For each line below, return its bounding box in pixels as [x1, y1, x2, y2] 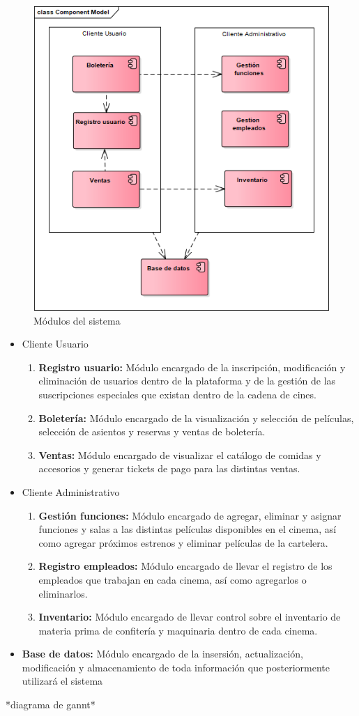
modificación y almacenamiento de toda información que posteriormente [22, 660, 330, 674]
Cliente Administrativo [22, 484, 120, 499]
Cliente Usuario [22, 336, 89, 351]
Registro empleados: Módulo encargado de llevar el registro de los [38, 559, 333, 573]
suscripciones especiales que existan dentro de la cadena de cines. [38, 387, 316, 401]
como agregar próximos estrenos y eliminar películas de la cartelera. [38, 535, 328, 550]
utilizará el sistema [22, 674, 103, 688]
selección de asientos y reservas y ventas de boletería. [38, 424, 266, 439]
